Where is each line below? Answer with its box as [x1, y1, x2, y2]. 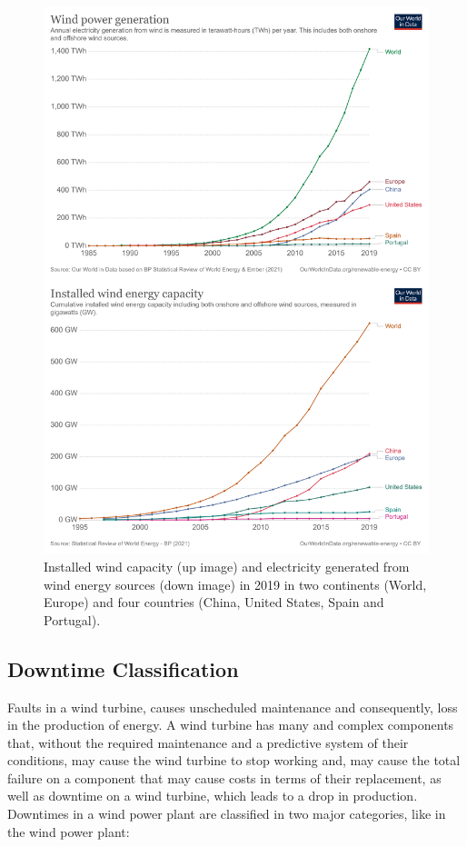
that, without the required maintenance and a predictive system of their [7, 732, 409, 752]
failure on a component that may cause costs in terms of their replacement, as [7, 768, 442, 787]
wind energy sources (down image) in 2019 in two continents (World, [44, 574, 427, 593]
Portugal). [44, 610, 101, 629]
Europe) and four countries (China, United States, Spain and [44, 593, 384, 612]
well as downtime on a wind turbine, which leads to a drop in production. [7, 786, 418, 805]
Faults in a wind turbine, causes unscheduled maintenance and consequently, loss [7, 697, 458, 716]
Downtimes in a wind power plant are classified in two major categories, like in [7, 804, 446, 823]
